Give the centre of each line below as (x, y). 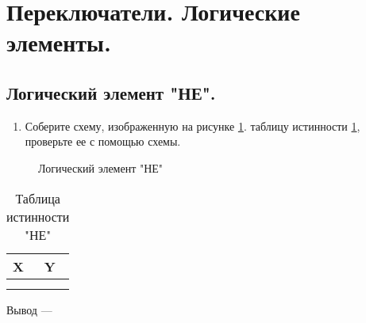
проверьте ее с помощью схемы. (103, 141)
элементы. (59, 42)
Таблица (38, 198)
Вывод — (29, 309)
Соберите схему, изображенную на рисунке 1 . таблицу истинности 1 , (193, 125)
